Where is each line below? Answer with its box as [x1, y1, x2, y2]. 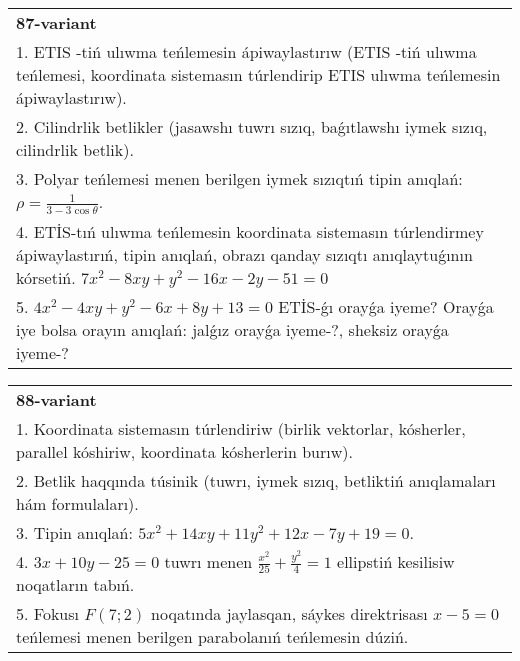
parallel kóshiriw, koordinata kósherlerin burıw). [16, 439, 353, 463]
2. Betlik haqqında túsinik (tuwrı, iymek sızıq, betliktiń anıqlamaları [16, 468, 496, 492]
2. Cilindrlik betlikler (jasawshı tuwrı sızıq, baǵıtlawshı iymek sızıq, [16, 115, 488, 138]
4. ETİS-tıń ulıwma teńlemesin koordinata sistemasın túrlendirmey [16, 219, 484, 243]
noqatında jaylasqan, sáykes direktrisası [151, 602, 428, 626]
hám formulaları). [16, 491, 139, 515]
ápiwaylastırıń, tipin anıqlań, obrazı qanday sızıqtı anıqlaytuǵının [16, 242, 473, 266]
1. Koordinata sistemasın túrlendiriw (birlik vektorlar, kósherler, [16, 416, 466, 440]
